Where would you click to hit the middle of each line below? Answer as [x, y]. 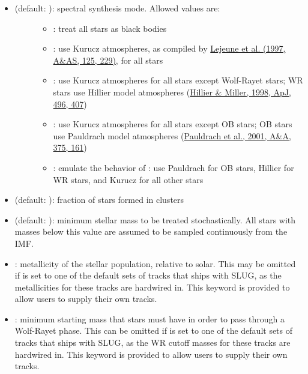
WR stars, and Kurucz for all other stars [128, 179]
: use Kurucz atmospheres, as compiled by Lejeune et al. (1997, [169, 48]
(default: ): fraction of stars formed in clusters [99, 200]
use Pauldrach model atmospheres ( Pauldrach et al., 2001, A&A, [172, 135]
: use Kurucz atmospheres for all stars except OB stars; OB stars [173, 124]
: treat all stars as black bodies [110, 28]
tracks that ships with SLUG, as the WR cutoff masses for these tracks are [152, 342]
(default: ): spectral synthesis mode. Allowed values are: [117, 8]
